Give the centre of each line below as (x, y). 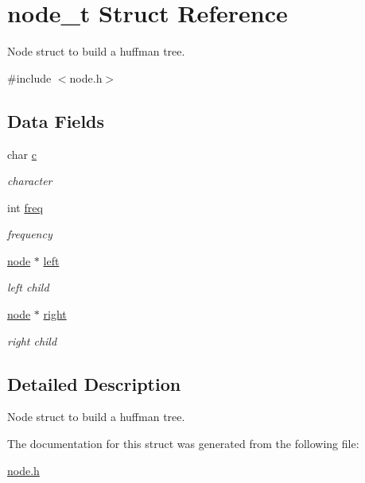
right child (32, 340)
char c (22, 154)
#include (29, 77)
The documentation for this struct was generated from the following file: (183, 444)
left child (28, 287)
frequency (30, 234)
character (30, 181)
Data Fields (56, 120)
